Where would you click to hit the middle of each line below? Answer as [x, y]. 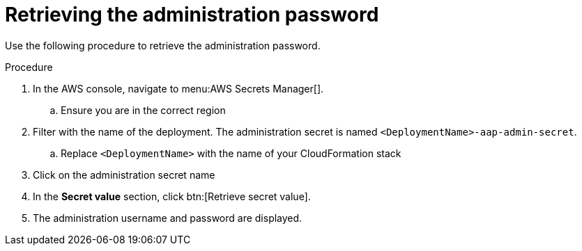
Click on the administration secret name [124, 175]
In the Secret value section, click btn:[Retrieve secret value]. [172, 196]
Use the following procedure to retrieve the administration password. [163, 45]
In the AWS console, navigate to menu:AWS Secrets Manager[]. [178, 88]
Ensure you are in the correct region [143, 110]
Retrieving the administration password [192, 15]
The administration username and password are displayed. [168, 218]
